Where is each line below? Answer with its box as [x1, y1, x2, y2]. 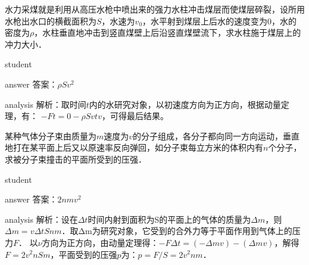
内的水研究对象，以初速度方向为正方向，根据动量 [89, 98, 281, 110]
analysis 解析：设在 [5, 213, 78, 225]
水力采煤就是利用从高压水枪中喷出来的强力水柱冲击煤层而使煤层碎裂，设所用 [5, 3, 305, 15]
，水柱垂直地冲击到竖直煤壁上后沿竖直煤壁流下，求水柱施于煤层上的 [34, 26, 301, 39]
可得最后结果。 [110, 110, 168, 122]
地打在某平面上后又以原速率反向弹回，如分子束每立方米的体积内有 [5, 141, 263, 154]
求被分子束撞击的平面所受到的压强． [5, 152, 146, 165]
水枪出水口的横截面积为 [5, 14, 96, 27]
